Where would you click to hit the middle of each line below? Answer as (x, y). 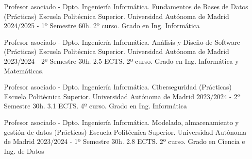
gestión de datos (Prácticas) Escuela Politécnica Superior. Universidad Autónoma (125, 132)
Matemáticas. (24, 70)
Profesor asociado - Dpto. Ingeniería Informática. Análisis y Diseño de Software (122, 42)
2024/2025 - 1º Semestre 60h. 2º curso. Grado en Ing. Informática (102, 26)
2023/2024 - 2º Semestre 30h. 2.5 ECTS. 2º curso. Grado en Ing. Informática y (121, 61)
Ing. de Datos (24, 150)
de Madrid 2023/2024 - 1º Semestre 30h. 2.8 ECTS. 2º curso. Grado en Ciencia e (125, 141)
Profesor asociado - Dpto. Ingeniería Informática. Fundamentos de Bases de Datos (126, 6)
